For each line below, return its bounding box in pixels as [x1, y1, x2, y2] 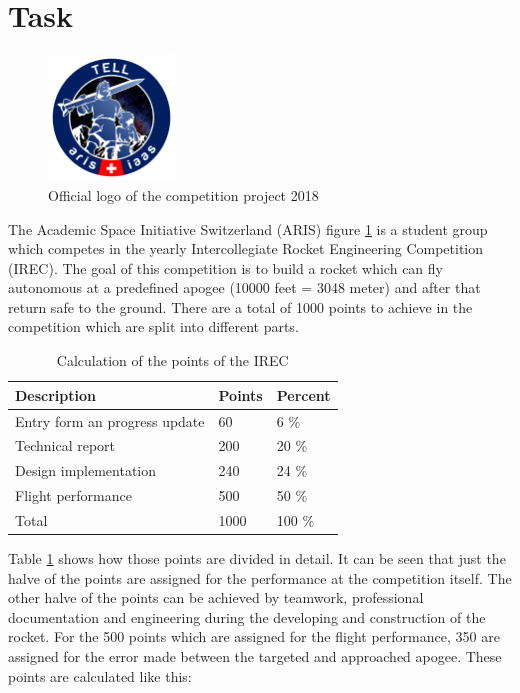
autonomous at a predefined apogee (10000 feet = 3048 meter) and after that [8, 277, 481, 298]
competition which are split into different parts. [8, 316, 299, 337]
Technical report [15, 435, 116, 456]
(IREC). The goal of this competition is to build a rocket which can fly [8, 257, 443, 278]
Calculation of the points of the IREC [56, 350, 289, 371]
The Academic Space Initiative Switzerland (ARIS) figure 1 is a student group [8, 218, 488, 239]
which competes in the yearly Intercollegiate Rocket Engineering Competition [8, 238, 484, 259]
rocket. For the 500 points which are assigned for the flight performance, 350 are [8, 626, 500, 647]
